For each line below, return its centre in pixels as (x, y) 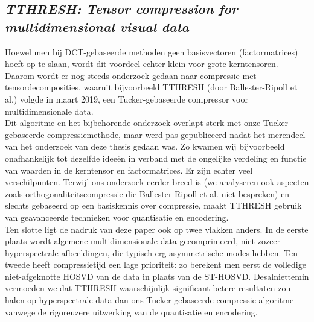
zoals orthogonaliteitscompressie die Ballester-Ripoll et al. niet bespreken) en (147, 193)
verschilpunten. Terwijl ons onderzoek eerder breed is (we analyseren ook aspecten (157, 182)
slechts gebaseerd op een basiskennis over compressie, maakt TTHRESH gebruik (153, 205)
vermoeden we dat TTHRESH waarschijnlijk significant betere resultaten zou (148, 288)
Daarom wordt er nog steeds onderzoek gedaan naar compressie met (131, 75)
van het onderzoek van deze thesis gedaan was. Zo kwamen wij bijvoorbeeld (145, 146)
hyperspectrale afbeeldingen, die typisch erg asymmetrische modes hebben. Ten (152, 252)
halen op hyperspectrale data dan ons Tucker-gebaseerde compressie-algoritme (149, 300)
